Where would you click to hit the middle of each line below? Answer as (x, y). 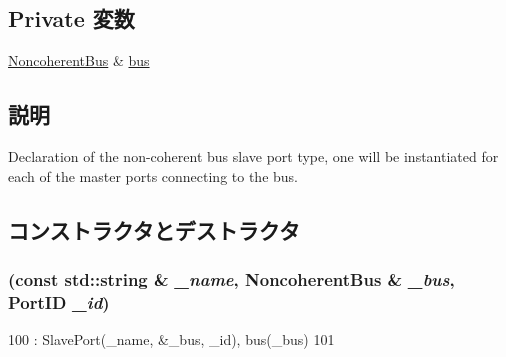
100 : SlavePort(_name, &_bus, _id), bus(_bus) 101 (171, 339)
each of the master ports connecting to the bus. (153, 175)
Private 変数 (71, 18)
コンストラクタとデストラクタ (154, 229)
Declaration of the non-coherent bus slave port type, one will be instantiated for (253, 156)
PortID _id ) (59, 301)
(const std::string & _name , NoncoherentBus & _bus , (231, 278)
